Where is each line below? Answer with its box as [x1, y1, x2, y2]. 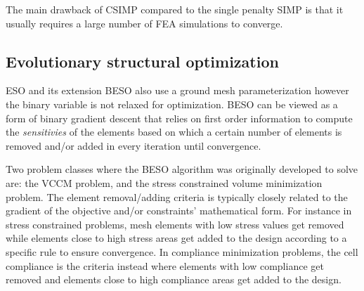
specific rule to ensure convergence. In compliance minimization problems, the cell [6, 244, 358, 259]
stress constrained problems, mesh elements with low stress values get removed [6, 216, 344, 231]
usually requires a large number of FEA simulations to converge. [6, 15, 283, 30]
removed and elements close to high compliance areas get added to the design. [6, 272, 342, 287]
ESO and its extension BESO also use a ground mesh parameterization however [6, 83, 349, 98]
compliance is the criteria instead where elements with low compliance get [6, 258, 324, 273]
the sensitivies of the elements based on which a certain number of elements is [6, 124, 342, 139]
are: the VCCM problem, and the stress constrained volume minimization [6, 175, 323, 190]
